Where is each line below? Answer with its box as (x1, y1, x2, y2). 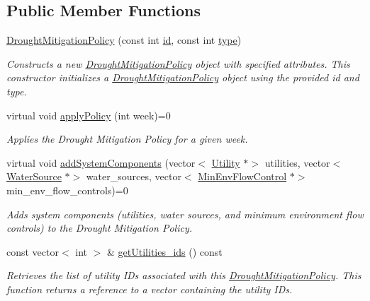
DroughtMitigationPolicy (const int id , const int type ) (6, 33, 242, 47)
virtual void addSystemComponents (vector (6, 155, 196, 170)
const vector (6, 244, 59, 259)
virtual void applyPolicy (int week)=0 (6, 107, 171, 122)
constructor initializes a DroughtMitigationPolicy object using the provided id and (6, 70, 359, 85)
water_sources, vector (86, 169, 181, 184)
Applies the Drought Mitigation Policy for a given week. (6, 131, 248, 146)
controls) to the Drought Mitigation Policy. (6, 220, 192, 235)
